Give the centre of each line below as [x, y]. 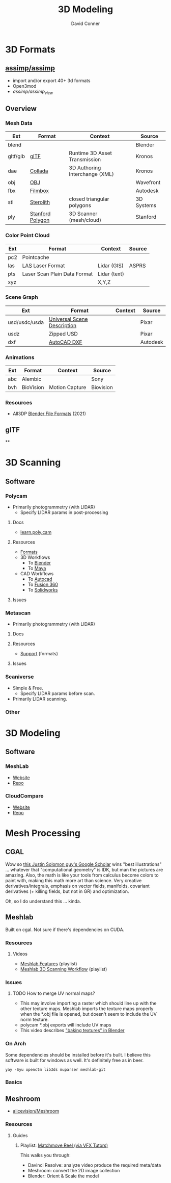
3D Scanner [83, 214]
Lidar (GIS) [110, 265]
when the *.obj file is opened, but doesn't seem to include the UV [88, 1014]
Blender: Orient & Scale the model [63, 1176]
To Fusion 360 [43, 584]
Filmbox [39, 191]
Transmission [85, 160]
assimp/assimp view [33, 92]
